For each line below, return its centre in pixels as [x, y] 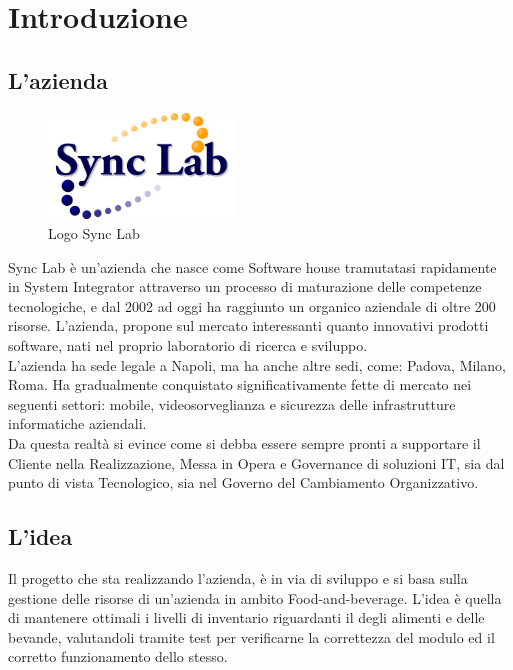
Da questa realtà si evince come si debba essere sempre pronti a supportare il [244, 442]
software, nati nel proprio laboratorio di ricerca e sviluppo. [188, 344]
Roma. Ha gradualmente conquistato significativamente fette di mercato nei [240, 384]
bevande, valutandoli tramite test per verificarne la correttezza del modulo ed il [251, 636]
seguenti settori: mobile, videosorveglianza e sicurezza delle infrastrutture [232, 403]
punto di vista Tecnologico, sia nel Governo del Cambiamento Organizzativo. [243, 482]
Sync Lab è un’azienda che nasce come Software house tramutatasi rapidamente [252, 266]
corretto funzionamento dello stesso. [118, 656]
